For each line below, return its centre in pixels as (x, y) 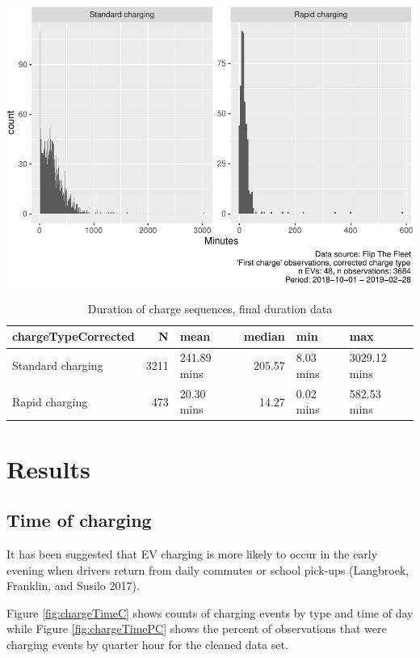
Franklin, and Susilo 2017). (73, 586)
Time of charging (79, 520)
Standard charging (58, 365)
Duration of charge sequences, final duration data (210, 308)
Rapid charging (50, 401)
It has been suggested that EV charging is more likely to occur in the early (192, 554)
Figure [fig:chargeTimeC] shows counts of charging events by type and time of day (210, 612)
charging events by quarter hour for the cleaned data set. (147, 644)
